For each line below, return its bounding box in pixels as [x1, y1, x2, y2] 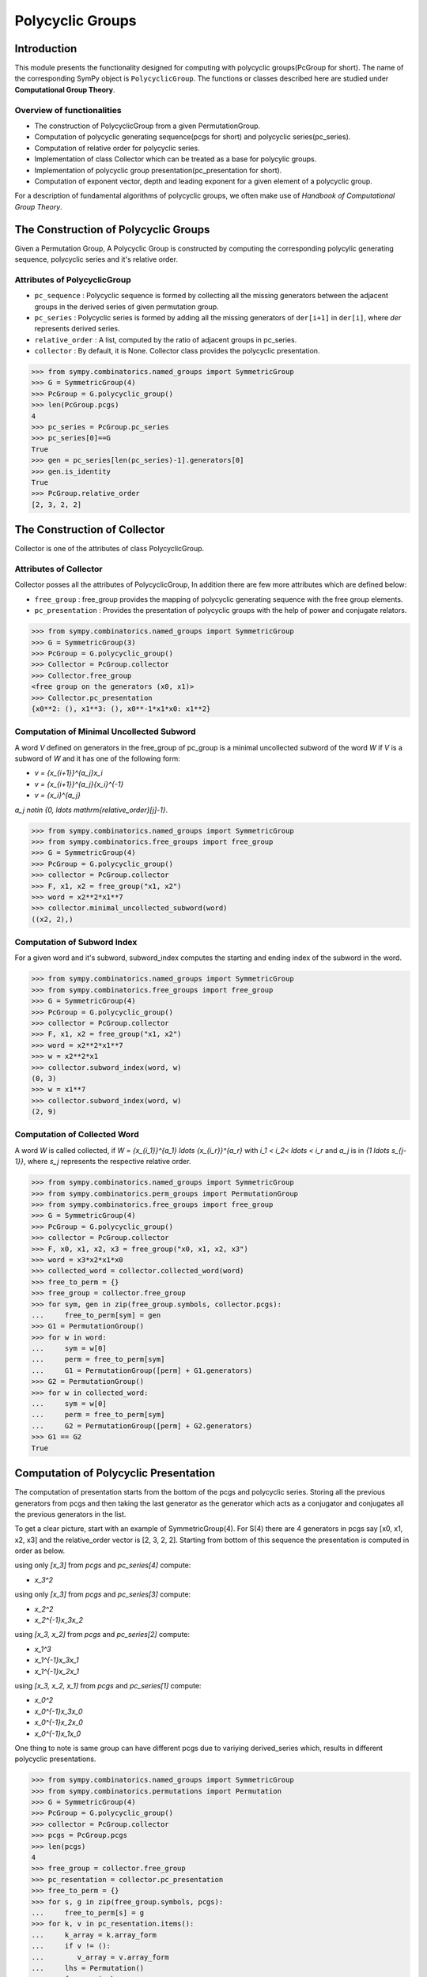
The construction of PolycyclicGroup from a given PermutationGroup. [34, 121, 261, 130]
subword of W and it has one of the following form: [14, 754, 181, 763]
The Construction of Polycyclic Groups [14, 222, 210, 236]
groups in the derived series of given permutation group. [34, 301, 219, 312]
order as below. [14, 1546, 66, 1556]
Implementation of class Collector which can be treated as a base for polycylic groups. [34, 154, 317, 164]
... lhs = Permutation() [31, 1964, 145, 1972]
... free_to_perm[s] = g [31, 1908, 145, 1917]
